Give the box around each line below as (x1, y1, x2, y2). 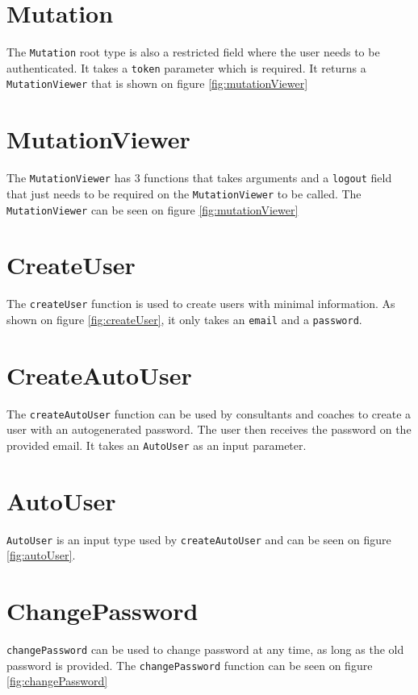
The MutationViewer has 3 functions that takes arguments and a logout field (6, 169, 392, 186)
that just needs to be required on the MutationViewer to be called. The (6, 185, 362, 202)
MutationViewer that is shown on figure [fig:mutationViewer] (6, 75, 308, 92)
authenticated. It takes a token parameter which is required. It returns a (6, 59, 366, 76)
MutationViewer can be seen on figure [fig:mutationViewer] (6, 201, 299, 218)
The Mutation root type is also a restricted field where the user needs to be (6, 44, 380, 60)
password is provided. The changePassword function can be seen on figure (6, 656, 373, 673)
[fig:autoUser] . (6, 547, 76, 564)
